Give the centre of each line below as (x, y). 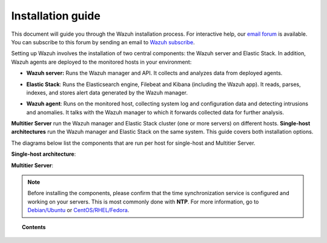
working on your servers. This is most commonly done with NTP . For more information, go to (143, 201)
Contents (34, 227)
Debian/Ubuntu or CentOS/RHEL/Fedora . (78, 210)
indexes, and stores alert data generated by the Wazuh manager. (107, 92)
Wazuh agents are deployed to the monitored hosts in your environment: (101, 62)
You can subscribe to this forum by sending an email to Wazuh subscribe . (103, 42)
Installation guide (56, 16)
